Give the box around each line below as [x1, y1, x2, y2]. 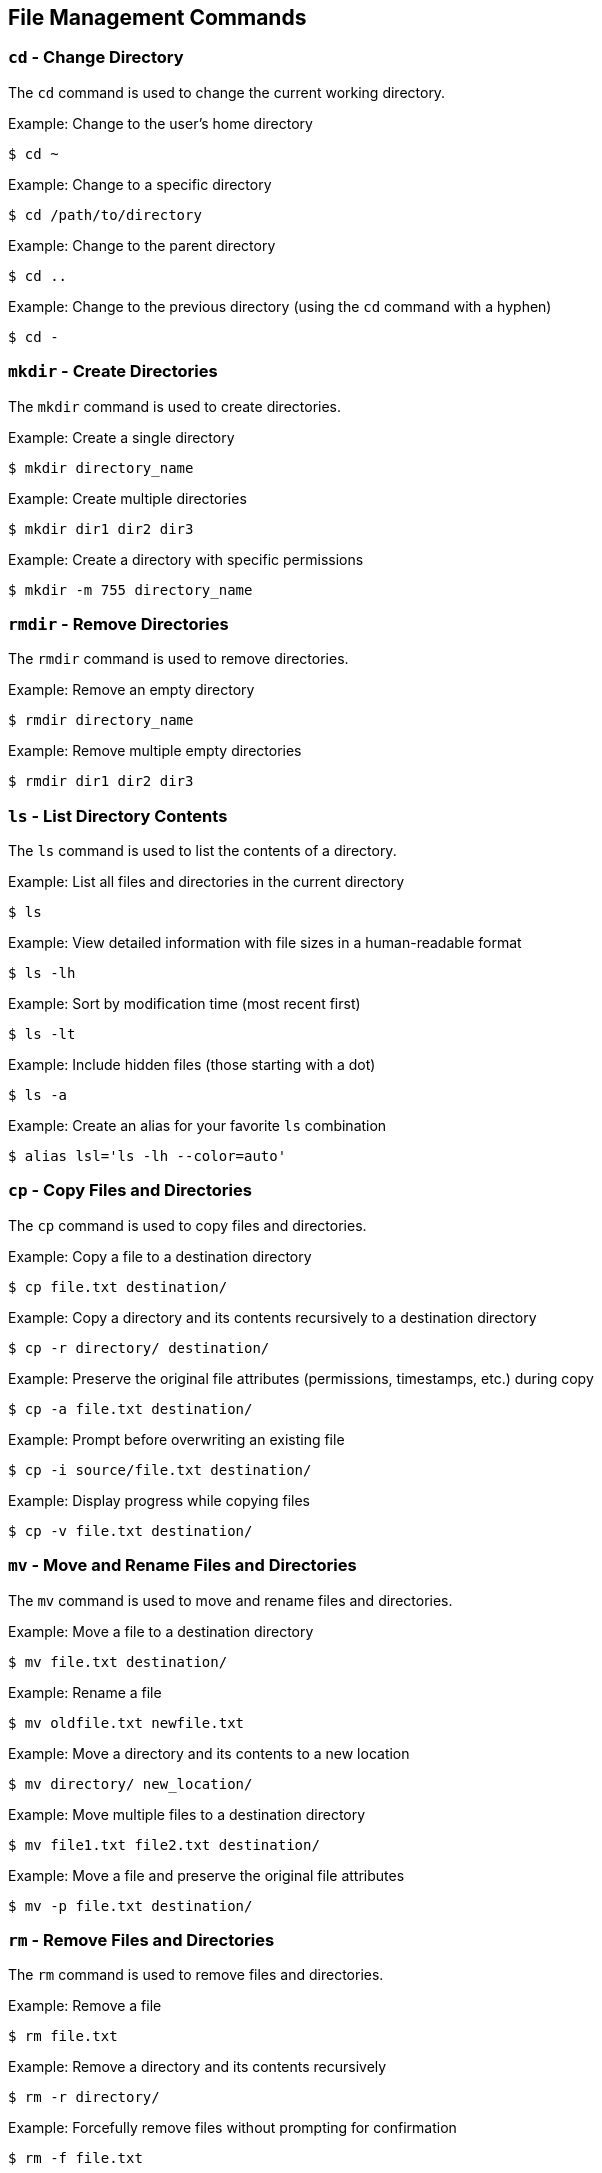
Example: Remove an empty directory [8, 681, 255, 699]
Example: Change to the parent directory [8, 236, 276, 254]
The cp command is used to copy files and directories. [8, 1216, 367, 1234]
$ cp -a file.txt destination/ [8, 1400, 253, 1417]
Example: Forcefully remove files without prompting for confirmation [8, 2119, 457, 2137]
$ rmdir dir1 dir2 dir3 [8, 773, 194, 790]
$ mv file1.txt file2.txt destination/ [8, 1836, 320, 1853]
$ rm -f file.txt [8, 2150, 143, 2167]
